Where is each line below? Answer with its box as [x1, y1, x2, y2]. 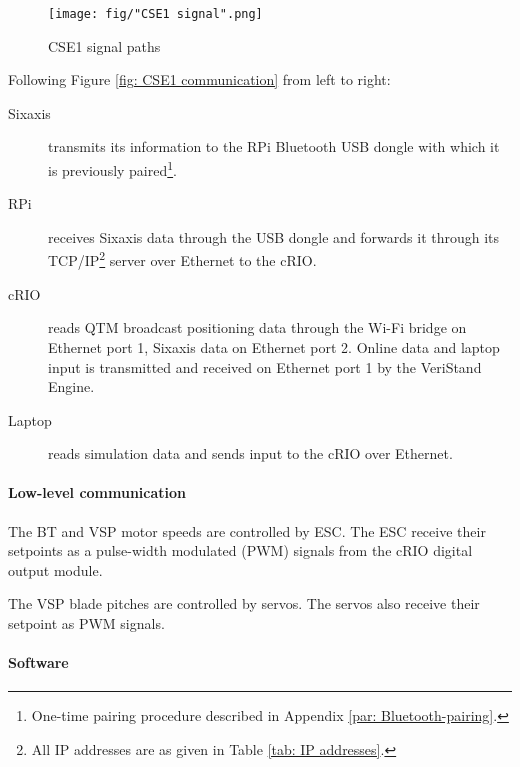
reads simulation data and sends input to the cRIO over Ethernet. [48, 443, 453, 464]
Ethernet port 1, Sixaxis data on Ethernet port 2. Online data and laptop [48, 336, 500, 357]
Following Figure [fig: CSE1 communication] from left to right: [8, 69, 391, 90]
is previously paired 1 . [48, 157, 178, 180]
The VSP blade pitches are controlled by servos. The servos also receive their [8, 593, 480, 614]
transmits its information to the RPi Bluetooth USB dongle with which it [48, 136, 500, 157]
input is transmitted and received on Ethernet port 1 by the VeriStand [48, 356, 482, 377]
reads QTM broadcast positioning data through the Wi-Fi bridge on [48, 317, 467, 338]
